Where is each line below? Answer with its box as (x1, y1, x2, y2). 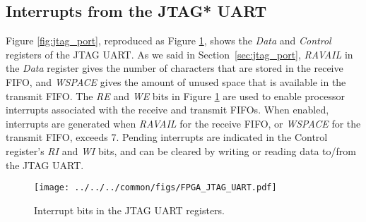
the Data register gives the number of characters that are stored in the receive (6, 61, 343, 75)
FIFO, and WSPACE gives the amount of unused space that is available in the (6, 74, 346, 89)
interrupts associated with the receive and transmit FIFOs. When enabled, (6, 102, 329, 117)
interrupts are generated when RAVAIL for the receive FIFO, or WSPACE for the (6, 116, 361, 130)
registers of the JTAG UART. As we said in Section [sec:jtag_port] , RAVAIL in (6, 47, 353, 61)
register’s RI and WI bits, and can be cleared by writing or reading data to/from (6, 143, 357, 158)
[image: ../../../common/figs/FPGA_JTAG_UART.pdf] (34, 183, 277, 193)
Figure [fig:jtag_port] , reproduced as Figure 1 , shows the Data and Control (6, 33, 331, 48)
